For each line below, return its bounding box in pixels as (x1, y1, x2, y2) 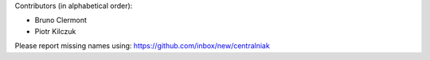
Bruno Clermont (34, 16, 88, 25)
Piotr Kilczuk (34, 26, 76, 36)
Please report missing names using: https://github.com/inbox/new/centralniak (14, 41, 270, 51)
